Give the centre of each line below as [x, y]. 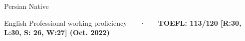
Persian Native [26, 6]
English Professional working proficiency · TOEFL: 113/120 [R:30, [123, 22]
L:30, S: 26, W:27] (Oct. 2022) [57, 32]
